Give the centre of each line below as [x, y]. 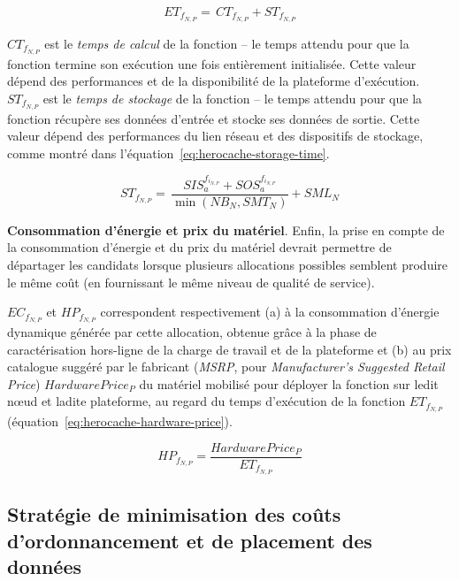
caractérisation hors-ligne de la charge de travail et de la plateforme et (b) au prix [229, 349]
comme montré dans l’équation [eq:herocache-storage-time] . [168, 153]
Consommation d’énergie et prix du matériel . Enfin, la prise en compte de [226, 229]
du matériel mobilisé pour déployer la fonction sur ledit [289, 383]
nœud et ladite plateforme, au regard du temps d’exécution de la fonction [207, 401]
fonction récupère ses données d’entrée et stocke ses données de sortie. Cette [214, 118]
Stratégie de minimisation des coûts [174, 514]
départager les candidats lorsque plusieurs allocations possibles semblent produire [228, 264]
